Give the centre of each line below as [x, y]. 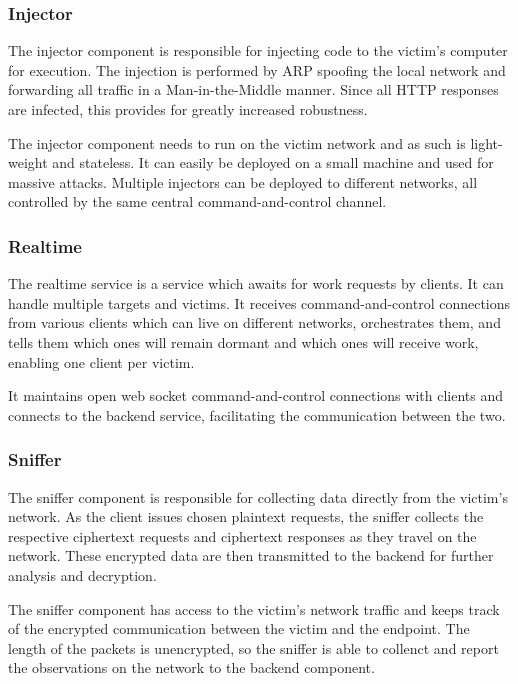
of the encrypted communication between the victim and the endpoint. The [239, 628]
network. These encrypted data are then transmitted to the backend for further [251, 555]
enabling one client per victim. [101, 361]
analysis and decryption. [82, 574]
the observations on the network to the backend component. [191, 667]
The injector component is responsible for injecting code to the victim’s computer [258, 50]
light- [486, 142]
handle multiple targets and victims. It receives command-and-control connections [259, 302]
